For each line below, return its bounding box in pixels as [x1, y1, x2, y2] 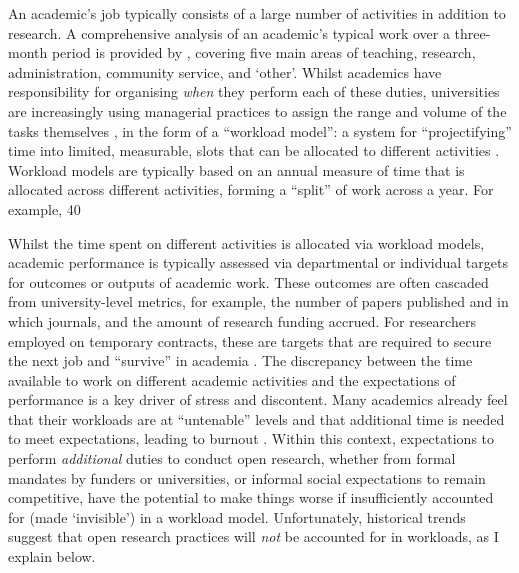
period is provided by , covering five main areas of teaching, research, [51, 42, 476, 63]
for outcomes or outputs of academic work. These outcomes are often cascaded [8, 271, 489, 292]
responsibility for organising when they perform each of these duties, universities [8, 81, 500, 102]
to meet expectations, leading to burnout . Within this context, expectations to [8, 428, 495, 449]
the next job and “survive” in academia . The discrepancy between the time [8, 350, 473, 371]
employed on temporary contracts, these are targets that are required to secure [8, 330, 492, 351]
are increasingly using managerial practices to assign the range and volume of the [8, 100, 507, 121]
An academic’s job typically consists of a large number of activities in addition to [8, 3, 506, 23]
